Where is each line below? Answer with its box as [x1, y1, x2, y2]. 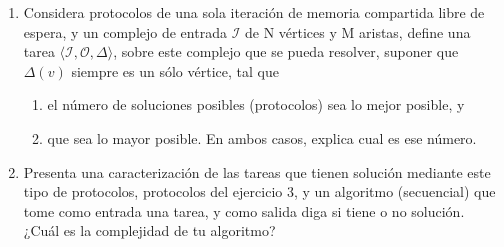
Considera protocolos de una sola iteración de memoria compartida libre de [23, 2, 485, 22]
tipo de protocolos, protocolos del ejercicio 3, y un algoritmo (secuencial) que [23, 181, 496, 202]
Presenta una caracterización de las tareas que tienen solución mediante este [23, 161, 491, 182]
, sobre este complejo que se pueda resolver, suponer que [113, 41, 459, 62]
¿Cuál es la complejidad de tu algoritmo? [23, 220, 276, 241]
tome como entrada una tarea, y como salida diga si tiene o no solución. [23, 200, 465, 221]
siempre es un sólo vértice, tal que [71, 60, 279, 81]
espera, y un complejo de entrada [23, 21, 227, 42]
